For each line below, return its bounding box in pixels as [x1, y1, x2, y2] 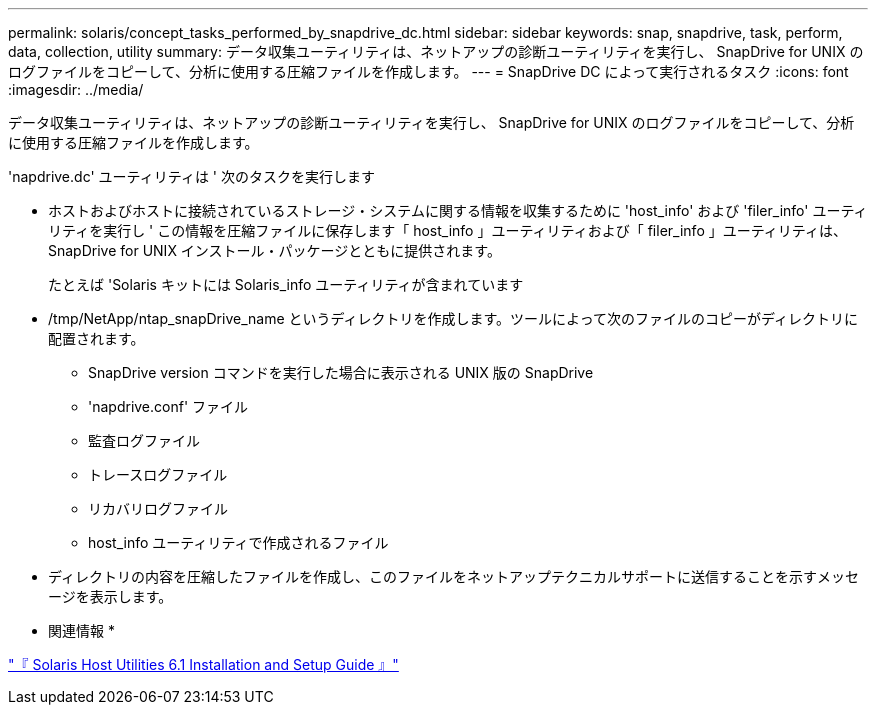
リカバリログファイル [88, 500, 228, 517]
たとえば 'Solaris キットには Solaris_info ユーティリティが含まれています [48, 276, 524, 293]
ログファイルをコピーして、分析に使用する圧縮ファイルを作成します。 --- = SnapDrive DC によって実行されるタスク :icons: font [8, 63, 849, 80]
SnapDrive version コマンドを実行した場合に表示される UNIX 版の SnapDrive [88, 364, 594, 381]
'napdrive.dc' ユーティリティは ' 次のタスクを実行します [8, 168, 375, 185]
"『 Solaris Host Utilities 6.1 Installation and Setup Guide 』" [8, 656, 399, 673]
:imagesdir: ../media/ [8, 81, 144, 98]
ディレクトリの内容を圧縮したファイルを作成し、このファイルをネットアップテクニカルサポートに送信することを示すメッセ [48, 568, 860, 585]
